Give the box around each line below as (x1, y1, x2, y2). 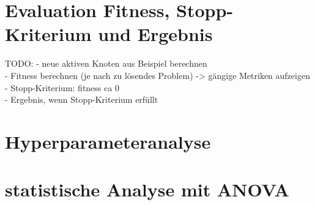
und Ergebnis (98, 21, 213, 47)
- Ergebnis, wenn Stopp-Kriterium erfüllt (5, 93, 158, 106)
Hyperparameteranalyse (5, 129, 211, 154)
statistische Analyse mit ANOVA (5, 177, 289, 202)
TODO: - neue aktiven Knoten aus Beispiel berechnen (5, 57, 207, 70)
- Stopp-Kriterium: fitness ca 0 (5, 81, 119, 94)
